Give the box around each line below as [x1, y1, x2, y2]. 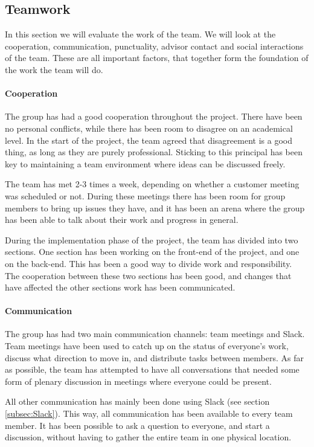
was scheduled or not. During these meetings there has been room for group [5, 189, 286, 202]
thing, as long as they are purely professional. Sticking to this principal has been [5, 146, 303, 158]
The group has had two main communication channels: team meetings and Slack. [5, 327, 305, 340]
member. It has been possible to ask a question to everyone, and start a [5, 419, 270, 431]
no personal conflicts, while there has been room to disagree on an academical [5, 121, 293, 134]
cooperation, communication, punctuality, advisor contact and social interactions [5, 39, 304, 52]
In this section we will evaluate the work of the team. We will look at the [5, 28, 276, 40]
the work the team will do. [5, 63, 103, 76]
